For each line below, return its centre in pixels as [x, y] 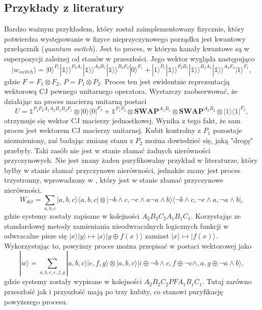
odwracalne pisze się [36, 236]
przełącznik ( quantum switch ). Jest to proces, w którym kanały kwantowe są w [127, 48]
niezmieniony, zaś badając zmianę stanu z [69, 140]
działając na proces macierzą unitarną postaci [75, 101]
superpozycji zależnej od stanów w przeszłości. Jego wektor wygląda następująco [129, 58]
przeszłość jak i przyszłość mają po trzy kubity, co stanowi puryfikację [114, 291]
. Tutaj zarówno [227, 281]
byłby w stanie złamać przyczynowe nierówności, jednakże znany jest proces [122, 170]
